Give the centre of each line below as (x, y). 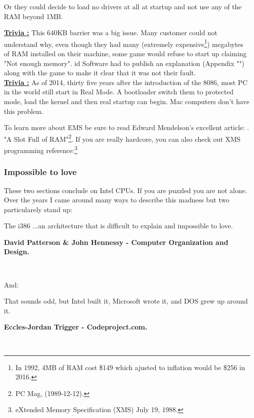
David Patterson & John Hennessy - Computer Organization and (116, 242)
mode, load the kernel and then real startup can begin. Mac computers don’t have (127, 101)
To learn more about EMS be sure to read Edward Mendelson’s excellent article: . (127, 127)
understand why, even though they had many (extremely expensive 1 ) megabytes (124, 43)
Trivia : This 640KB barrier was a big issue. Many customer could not (111, 33)
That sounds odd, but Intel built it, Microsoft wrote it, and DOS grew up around (126, 301)
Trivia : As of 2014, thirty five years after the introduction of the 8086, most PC (126, 82)
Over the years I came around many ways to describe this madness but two (117, 200)
